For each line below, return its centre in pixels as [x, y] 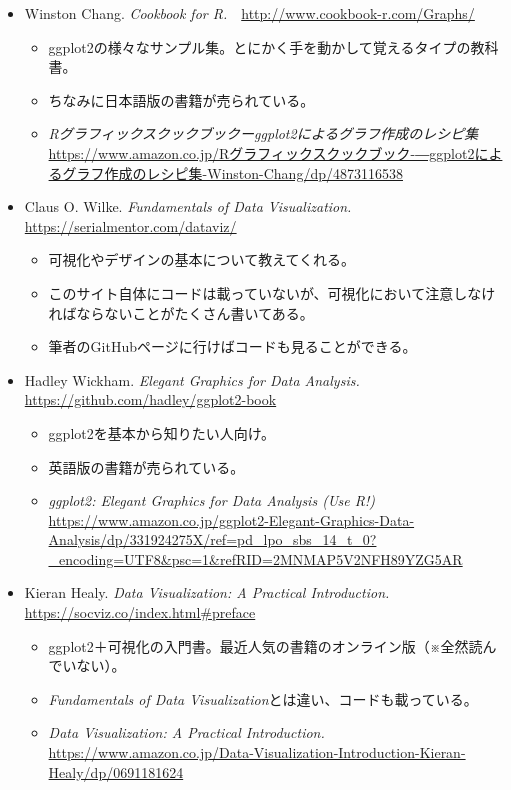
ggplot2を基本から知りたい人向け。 [162, 432]
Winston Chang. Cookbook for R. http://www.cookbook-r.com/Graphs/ [249, 13]
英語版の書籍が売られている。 [146, 466]
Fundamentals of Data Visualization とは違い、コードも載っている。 [263, 698]
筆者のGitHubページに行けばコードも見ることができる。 [232, 346]
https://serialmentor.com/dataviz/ [130, 225]
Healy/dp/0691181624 [116, 771]
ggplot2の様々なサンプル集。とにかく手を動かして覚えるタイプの [259, 46]
